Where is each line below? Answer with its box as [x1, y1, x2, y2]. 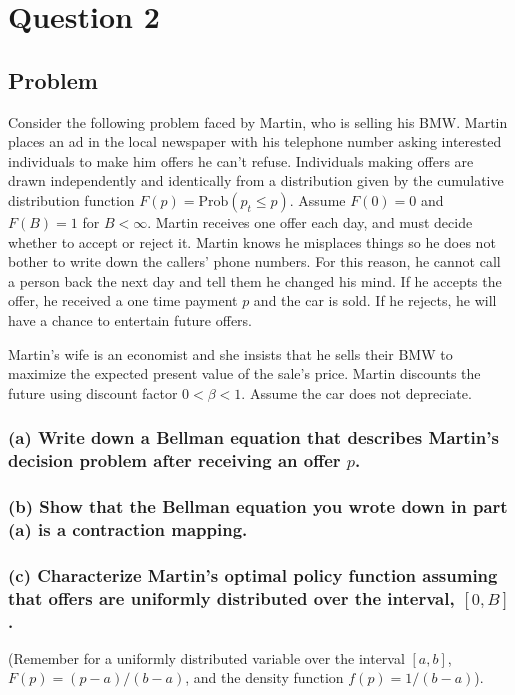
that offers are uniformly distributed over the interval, [8, 585, 455, 610]
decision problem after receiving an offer [8, 448, 341, 473]
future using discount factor [8, 382, 178, 403]
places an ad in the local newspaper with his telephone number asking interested [8, 131, 502, 152]
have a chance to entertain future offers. [8, 309, 253, 330]
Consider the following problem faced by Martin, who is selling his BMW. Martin [8, 111, 508, 132]
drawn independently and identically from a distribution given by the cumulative [8, 170, 504, 191]
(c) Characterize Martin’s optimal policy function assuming [8, 562, 498, 587]
